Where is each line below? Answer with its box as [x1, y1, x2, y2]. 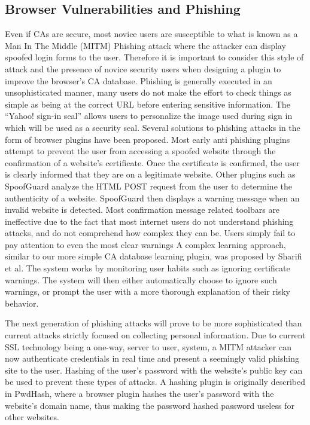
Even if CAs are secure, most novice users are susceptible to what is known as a [5, 27, 298, 40]
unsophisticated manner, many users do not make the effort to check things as [5, 86, 291, 99]
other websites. [5, 411, 59, 423]
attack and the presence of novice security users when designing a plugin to [5, 62, 281, 75]
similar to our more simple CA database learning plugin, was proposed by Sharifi [5, 250, 302, 262]
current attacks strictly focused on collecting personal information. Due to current [5, 329, 306, 341]
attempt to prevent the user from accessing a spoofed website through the [5, 145, 276, 157]
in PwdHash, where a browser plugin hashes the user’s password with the [5, 387, 274, 400]
